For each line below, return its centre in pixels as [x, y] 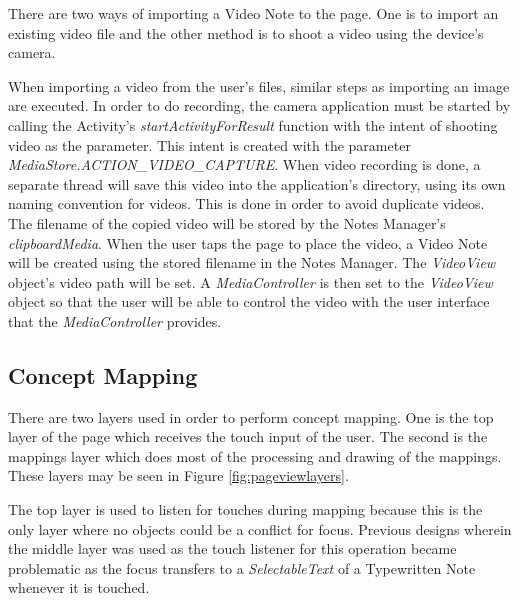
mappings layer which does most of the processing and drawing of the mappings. [255, 455]
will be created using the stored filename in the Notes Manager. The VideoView [252, 262]
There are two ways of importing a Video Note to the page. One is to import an [253, 13]
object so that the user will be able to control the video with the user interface [249, 301]
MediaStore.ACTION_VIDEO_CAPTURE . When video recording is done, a [244, 164]
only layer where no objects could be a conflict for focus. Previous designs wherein [260, 528]
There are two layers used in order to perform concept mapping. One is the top [251, 416]
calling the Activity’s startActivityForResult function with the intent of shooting [253, 124]
